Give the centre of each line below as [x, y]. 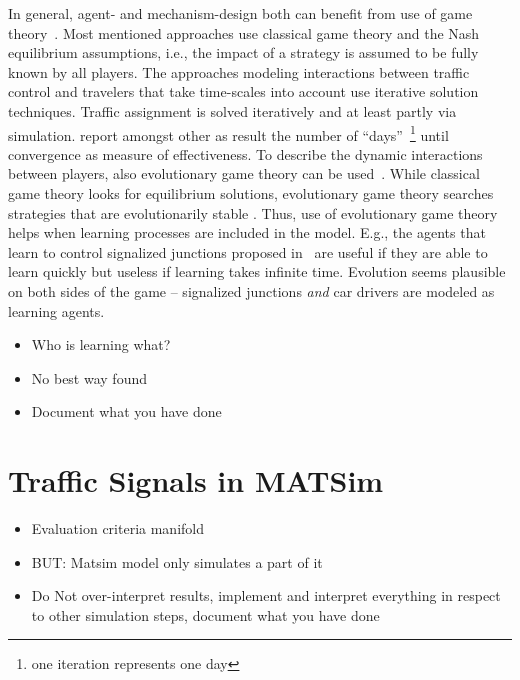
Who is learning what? [101, 344]
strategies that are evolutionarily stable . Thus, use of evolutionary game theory [253, 212]
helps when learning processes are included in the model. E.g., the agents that [247, 232]
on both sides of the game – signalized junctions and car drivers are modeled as [251, 290]
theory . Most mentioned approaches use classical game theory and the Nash [244, 32]
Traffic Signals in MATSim [196, 480]
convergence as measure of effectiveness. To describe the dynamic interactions [245, 153]
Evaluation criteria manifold [117, 528]
